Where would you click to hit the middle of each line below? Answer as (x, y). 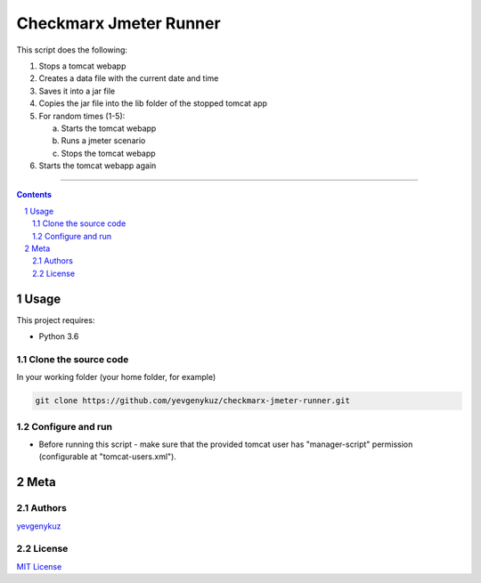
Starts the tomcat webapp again (98, 166)
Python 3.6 (59, 336)
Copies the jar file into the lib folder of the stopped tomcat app (153, 103)
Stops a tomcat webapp (82, 66)
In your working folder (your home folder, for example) (116, 377)
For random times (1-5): (82, 116)
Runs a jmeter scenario (103, 141)
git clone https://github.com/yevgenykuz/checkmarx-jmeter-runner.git (193, 401)
